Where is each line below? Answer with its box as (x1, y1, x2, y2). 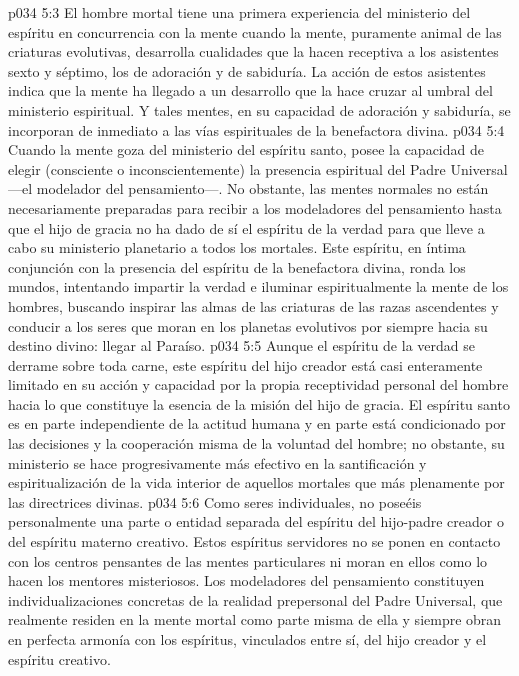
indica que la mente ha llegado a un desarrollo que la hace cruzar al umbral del (8, 80, 493, 101)
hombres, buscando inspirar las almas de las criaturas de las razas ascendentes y (8, 295, 499, 316)
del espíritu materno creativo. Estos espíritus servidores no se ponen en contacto (8, 531, 501, 552)
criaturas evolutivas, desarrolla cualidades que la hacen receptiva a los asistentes (8, 41, 499, 62)
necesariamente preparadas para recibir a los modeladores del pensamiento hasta (8, 197, 502, 218)
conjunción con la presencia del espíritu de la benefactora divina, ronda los (8, 256, 466, 277)
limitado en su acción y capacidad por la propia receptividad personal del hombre (8, 374, 509, 395)
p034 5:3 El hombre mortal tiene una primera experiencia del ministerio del (8, 2, 471, 22)
